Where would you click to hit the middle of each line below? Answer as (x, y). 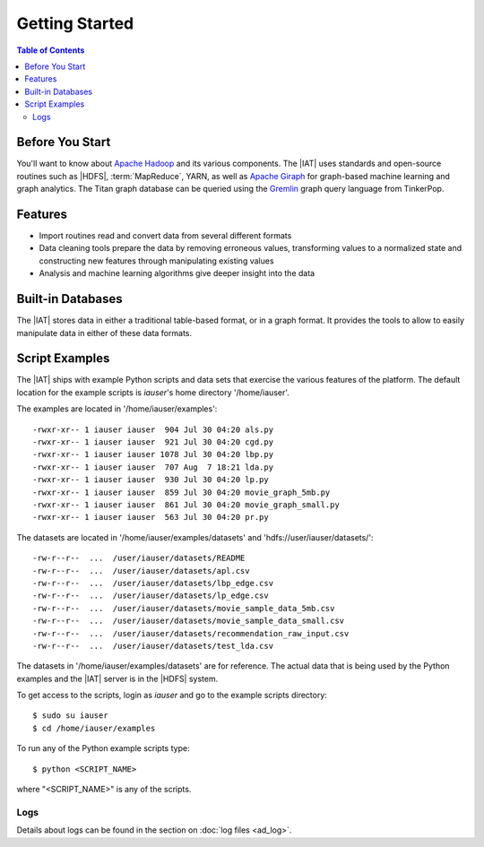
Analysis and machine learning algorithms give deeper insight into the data (177, 273)
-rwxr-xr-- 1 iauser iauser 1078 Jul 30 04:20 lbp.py (153, 454)
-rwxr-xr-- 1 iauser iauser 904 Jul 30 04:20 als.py (153, 429)
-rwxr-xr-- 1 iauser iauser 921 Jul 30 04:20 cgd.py (153, 442)
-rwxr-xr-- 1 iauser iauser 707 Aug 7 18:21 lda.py (153, 467)
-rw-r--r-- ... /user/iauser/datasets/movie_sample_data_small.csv (189, 621)
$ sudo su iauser (70, 716)
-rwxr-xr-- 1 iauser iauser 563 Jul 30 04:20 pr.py (151, 517)
